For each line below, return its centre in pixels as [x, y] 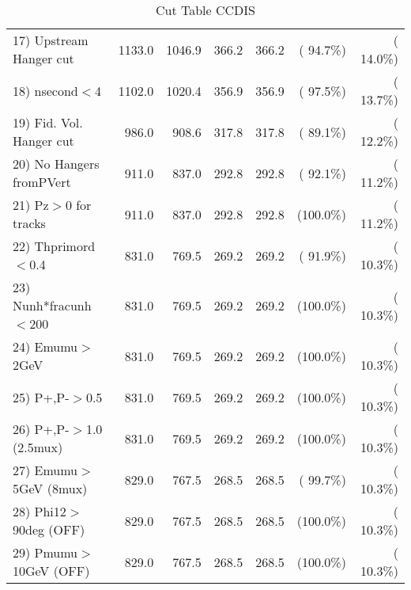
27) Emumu [45, 470]
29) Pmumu [45, 552]
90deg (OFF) [49, 529]
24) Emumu [45, 346]
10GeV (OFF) [51, 571]
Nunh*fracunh [52, 305]
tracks [29, 223]
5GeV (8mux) [50, 488]
